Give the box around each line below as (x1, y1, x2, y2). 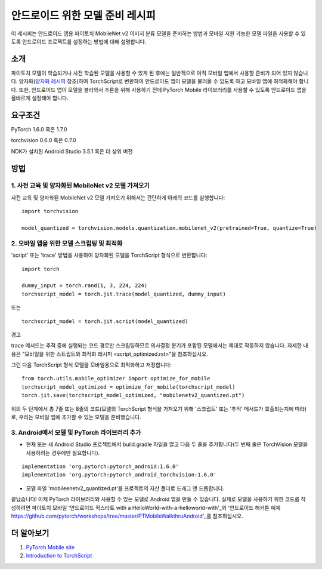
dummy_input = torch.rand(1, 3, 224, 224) (21, 282, 148, 289)
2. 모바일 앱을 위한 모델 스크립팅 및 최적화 (11, 239, 123, 247)
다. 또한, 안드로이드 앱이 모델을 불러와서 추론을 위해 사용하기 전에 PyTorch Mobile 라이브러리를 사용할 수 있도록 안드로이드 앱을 (11, 86, 306, 93)
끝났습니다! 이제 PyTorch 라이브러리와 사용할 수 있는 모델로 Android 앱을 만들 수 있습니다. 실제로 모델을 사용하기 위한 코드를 (11, 496, 300, 503)
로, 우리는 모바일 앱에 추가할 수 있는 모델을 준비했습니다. (11, 414, 141, 421)
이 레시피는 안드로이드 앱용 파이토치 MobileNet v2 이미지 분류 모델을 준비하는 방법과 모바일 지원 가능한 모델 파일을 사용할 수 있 (11, 30, 306, 37)
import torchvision (21, 208, 79, 215)
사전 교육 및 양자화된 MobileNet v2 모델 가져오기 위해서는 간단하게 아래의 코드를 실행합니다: (11, 194, 225, 201)
